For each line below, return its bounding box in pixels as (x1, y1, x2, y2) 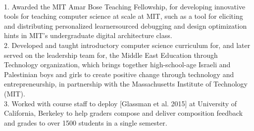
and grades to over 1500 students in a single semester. (4, 117, 167, 128)
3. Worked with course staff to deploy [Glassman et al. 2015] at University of (4, 98, 237, 108)
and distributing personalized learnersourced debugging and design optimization (4, 20, 247, 31)
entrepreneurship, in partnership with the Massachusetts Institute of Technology (4, 79, 248, 89)
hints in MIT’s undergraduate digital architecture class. (4, 30, 172, 41)
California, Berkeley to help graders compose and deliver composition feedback (4, 108, 243, 118)
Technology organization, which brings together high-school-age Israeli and (4, 59, 231, 70)
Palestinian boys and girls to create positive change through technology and (4, 69, 234, 79)
